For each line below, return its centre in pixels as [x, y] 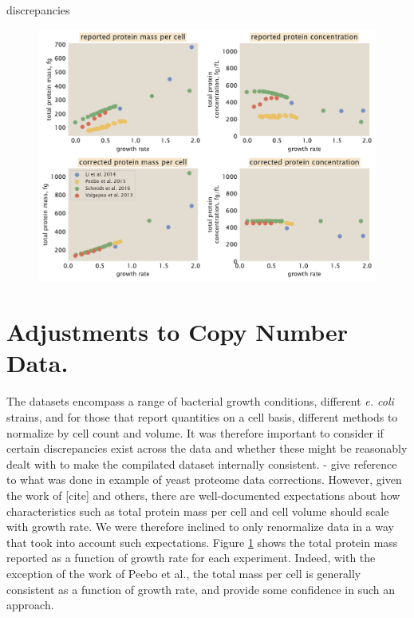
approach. [30, 605]
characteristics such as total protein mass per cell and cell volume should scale [198, 511]
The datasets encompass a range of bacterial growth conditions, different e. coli [200, 401]
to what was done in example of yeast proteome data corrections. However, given [204, 479]
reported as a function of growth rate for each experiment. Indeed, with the [191, 558]
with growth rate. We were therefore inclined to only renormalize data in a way [200, 527]
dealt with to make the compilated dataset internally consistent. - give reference [202, 463]
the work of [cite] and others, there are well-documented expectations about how [203, 495]
